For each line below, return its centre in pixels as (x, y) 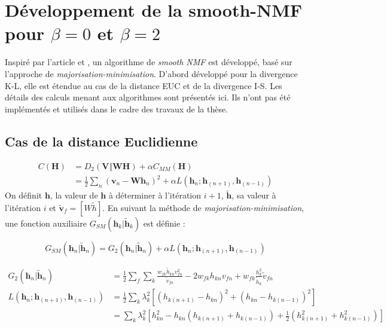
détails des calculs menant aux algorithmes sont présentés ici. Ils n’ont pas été (148, 97)
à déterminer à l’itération (155, 195)
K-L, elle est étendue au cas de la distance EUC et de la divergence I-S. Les (144, 85)
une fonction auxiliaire (46, 223)
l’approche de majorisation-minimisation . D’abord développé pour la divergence (151, 73)
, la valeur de (74, 195)
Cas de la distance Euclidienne (101, 141)
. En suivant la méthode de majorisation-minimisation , (203, 207)
